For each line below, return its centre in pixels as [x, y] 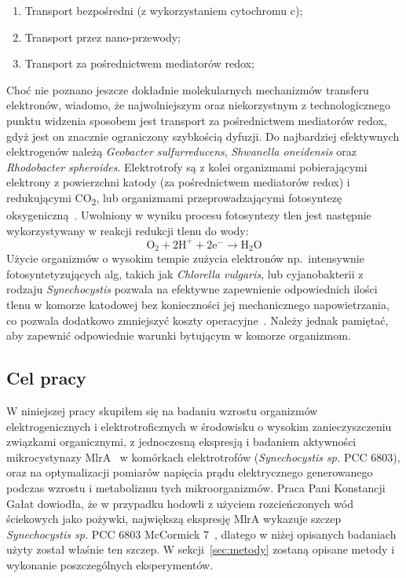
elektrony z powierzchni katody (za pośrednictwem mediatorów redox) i [178, 182]
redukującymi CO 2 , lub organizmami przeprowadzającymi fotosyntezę [174, 198]
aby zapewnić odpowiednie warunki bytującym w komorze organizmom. [179, 335]
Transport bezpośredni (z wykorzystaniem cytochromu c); [164, 10]
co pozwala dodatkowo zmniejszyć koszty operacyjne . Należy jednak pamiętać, [198, 320]
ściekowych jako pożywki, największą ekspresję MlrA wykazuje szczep [174, 519]
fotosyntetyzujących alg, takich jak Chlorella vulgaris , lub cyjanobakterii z [185, 273]
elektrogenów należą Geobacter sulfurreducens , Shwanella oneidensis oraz [181, 151]
